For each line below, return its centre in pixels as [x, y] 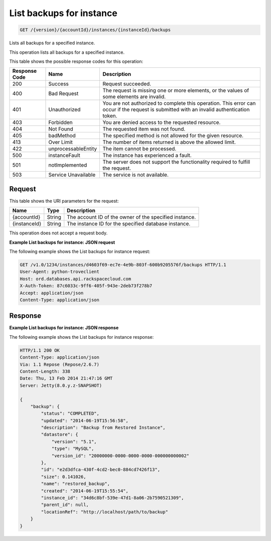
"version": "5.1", [74, 441]
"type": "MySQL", [73, 449]
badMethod [62, 136]
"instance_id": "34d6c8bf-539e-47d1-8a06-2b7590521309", [112, 498]
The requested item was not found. [144, 129]
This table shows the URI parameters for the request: [64, 201]
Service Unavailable [72, 175]
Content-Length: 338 [45, 371]
